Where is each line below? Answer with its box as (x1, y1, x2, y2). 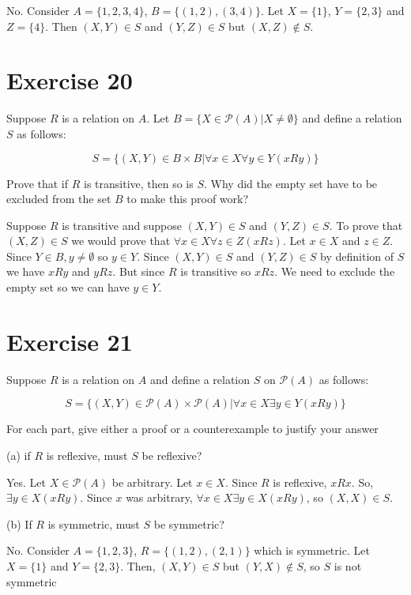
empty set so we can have (6, 279, 130, 296)
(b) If (6, 515, 32, 532)
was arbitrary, (126, 489, 193, 506)
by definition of (320, 247, 394, 264)
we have (6, 263, 45, 280)
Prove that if (6, 175, 69, 191)
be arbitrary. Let (111, 473, 193, 490)
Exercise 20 (6, 64, 133, 96)
